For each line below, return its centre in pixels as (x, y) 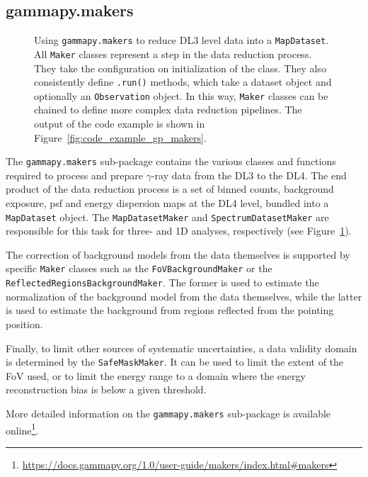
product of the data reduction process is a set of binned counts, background (170, 189)
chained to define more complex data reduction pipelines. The (168, 110)
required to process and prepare (75, 175)
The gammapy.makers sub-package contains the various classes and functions (171, 161)
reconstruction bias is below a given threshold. (106, 389)
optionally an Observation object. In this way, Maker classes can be (181, 95)
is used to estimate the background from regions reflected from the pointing (170, 310)
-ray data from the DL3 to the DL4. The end (249, 175)
